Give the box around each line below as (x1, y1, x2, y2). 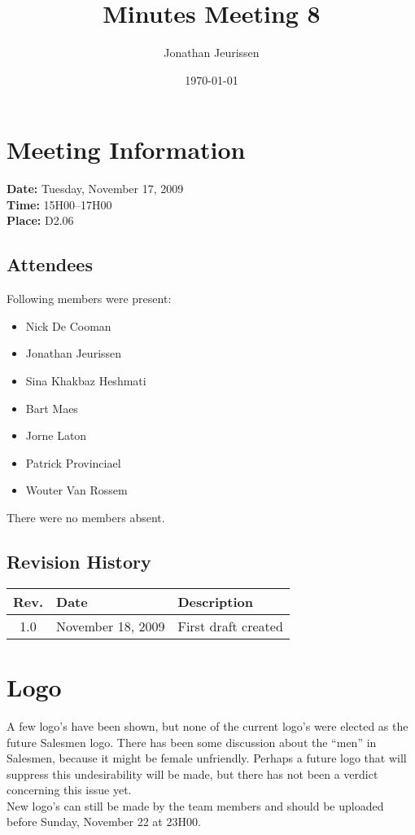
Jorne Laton (25, 427, 87, 444)
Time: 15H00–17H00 (7, 196, 112, 213)
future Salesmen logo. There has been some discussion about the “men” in (7, 733, 377, 750)
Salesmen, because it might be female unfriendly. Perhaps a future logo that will (7, 749, 407, 767)
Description (177, 591, 254, 611)
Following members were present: (7, 290, 172, 307)
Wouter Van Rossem (25, 481, 128, 499)
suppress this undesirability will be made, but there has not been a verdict (7, 765, 378, 782)
